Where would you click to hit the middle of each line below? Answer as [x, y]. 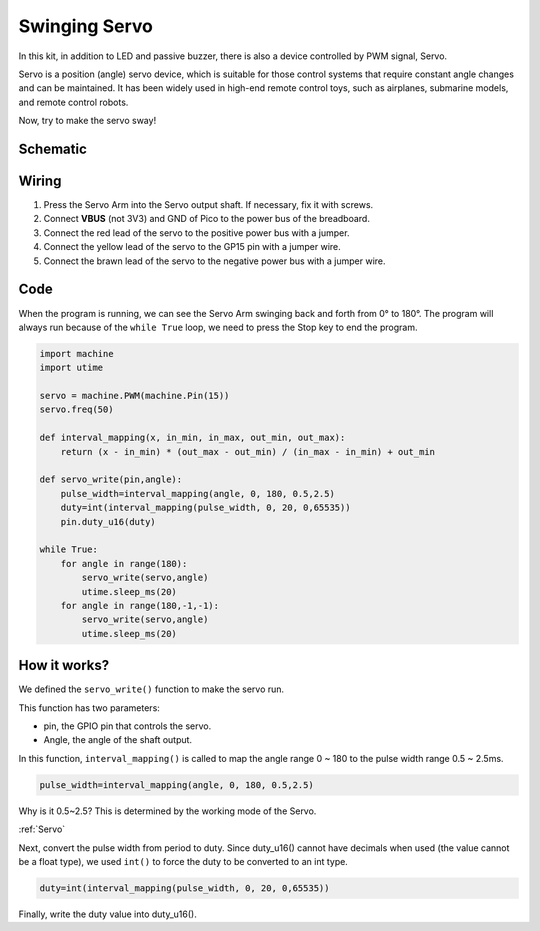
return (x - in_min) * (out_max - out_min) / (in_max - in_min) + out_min [247, 451]
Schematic [52, 148]
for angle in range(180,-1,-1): [140, 605]
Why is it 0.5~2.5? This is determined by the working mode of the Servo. [167, 811]
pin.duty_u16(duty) [108, 521]
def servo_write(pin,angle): [111, 479]
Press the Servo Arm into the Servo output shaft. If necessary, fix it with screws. [208, 205]
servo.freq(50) [76, 409]
